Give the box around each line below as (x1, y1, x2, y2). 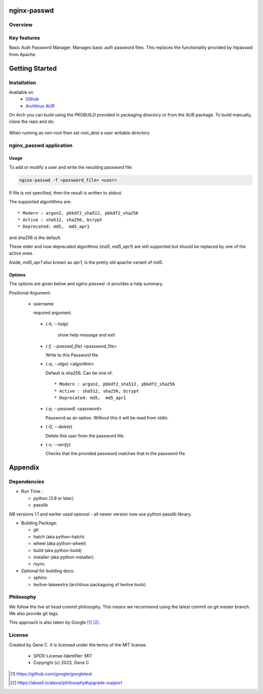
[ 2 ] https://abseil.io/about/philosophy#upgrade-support (10, 680, 123, 686)
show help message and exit (57, 332, 115, 338)
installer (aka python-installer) (33, 554, 94, 560)
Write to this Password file (45, 352, 98, 358)
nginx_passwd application (9, 142, 73, 149)
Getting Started (9, 64, 57, 73)
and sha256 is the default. (9, 235, 62, 240)
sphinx (33, 575, 47, 580)
